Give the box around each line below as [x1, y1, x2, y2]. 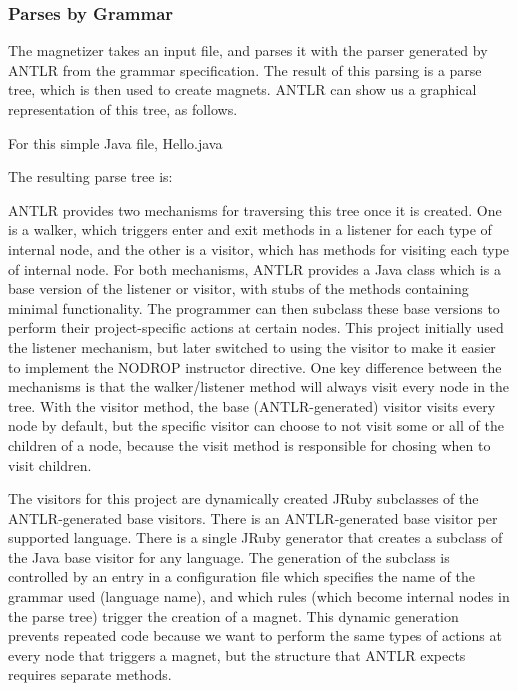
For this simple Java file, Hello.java [8, 132, 223, 153]
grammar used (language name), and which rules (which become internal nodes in [8, 586, 510, 607]
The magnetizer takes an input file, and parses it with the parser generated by [8, 40, 488, 61]
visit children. [8, 454, 92, 475]
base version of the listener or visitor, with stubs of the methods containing [8, 278, 469, 299]
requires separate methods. [8, 664, 172, 685]
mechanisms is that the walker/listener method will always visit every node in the [8, 376, 510, 397]
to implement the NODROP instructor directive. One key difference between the [8, 356, 502, 377]
